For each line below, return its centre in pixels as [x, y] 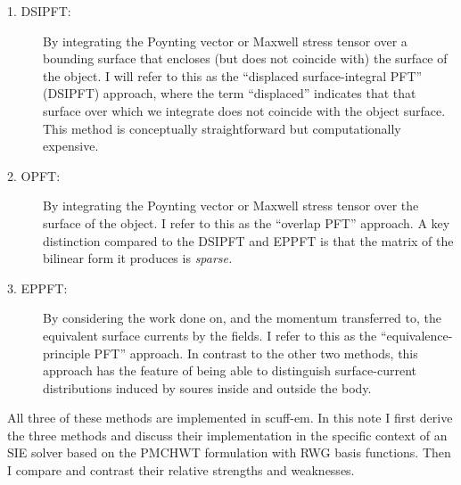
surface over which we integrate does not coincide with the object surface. [244, 110]
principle [66, 353]
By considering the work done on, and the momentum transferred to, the [242, 318]
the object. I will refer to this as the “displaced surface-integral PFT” [233, 75]
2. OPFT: [34, 175]
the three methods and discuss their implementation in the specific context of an [227, 435]
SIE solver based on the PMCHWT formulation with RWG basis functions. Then [229, 452]
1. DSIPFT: [39, 11]
